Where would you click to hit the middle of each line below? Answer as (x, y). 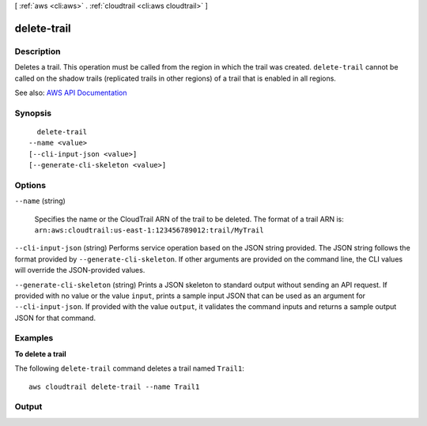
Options (30, 185)
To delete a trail (40, 354)
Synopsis (33, 113)
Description (38, 51)
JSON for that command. (55, 318)
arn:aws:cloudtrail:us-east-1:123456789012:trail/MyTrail (149, 230)
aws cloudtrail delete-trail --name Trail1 (114, 386)
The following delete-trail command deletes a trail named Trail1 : (129, 368)
